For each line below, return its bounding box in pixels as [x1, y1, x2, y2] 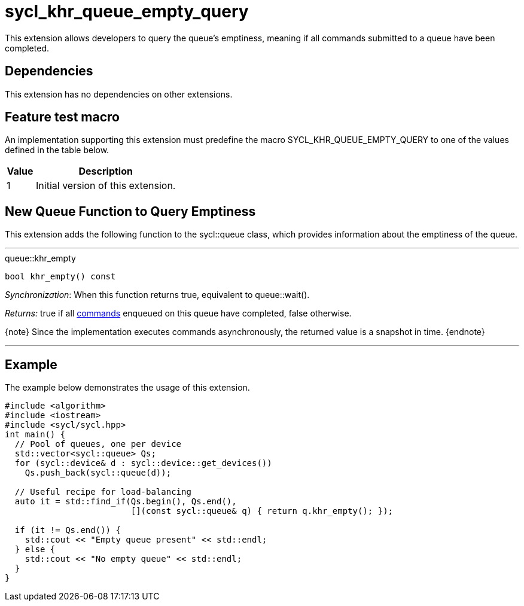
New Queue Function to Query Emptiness [5, 203, 256, 219]
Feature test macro [5, 109, 120, 125]
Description [78, 165, 133, 178]
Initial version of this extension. [36, 179, 176, 192]
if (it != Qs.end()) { [14, 525, 121, 535]
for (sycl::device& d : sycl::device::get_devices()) [14, 458, 272, 468]
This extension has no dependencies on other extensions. [5, 89, 233, 99]
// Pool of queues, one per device [14, 439, 182, 449]
